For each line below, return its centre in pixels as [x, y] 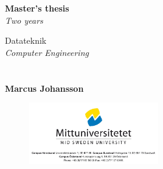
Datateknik [26, 40]
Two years [24, 20]
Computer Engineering [47, 52]
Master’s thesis [37, 8]
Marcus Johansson [44, 88]
